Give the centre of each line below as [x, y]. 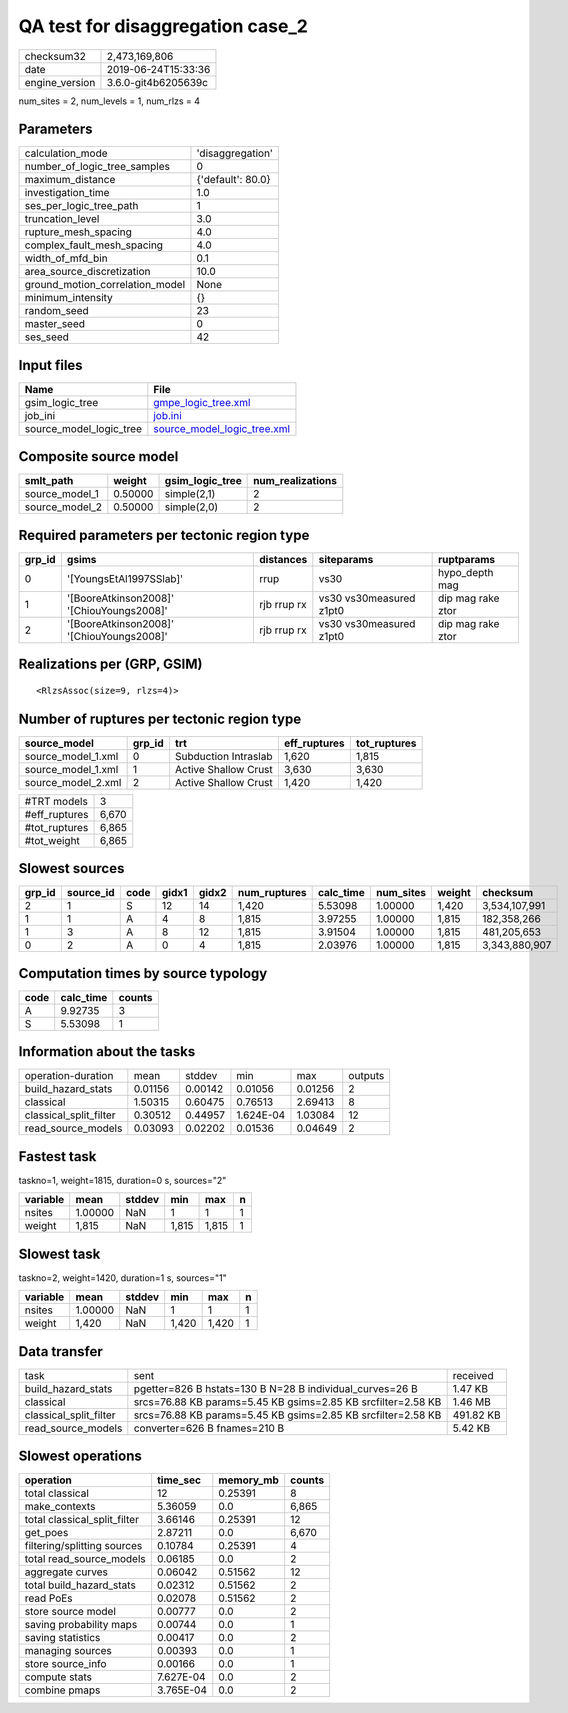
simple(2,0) [191, 507]
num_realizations [295, 481]
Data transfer [61, 1351]
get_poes [46, 1533]
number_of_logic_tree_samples [97, 167]
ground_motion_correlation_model [105, 285]
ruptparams [466, 559]
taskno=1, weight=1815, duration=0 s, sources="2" [122, 1180]
